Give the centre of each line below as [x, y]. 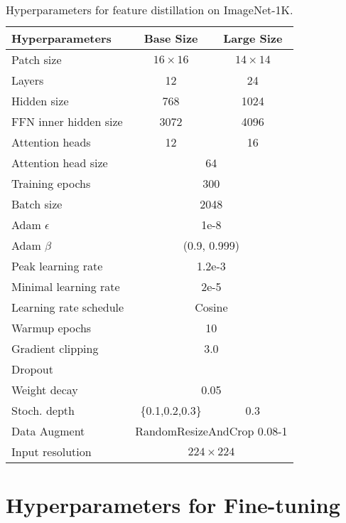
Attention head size [60, 163]
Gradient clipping [55, 348]
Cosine [211, 307]
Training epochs [51, 183]
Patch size [37, 59]
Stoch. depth [43, 410]
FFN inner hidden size [67, 121]
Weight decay [45, 390]
